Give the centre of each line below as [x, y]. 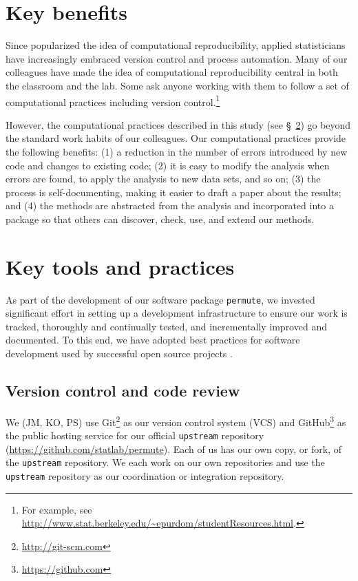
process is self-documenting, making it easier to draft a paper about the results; [173, 192]
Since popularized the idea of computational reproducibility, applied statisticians [176, 45]
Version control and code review [123, 391]
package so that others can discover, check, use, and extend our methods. [160, 219]
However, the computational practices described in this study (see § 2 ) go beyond [178, 124]
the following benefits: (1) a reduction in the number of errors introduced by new [177, 151]
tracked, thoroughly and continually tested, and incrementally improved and [166, 326]
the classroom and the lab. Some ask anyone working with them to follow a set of [177, 85]
